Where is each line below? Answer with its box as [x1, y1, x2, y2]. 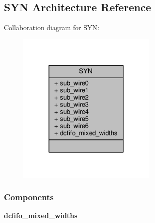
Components [4, 191, 54, 203]
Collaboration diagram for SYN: [4, 22, 99, 33]
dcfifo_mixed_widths [4, 210, 77, 220]
